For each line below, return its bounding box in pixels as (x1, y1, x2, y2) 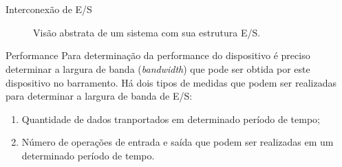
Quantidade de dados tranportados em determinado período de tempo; (21, 111, 320, 126)
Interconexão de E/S (6, 2, 92, 16)
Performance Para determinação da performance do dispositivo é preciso (6, 48, 310, 63)
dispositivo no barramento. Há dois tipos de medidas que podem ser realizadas (6, 75, 336, 89)
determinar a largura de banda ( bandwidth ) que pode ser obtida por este (6, 61, 310, 76)
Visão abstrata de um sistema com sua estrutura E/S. (33, 25, 261, 39)
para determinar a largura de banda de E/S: (6, 89, 193, 103)
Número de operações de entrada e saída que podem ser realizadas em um (21, 135, 334, 149)
